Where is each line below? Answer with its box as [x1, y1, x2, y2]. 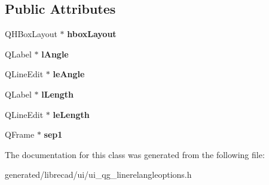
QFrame [5, 128, 35, 141]
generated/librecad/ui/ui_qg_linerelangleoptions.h [5, 168, 192, 181]
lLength [41, 87, 74, 100]
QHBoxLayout [5, 28, 57, 40]
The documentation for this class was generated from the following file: [5, 148, 265, 160]
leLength [53, 108, 90, 120]
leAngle [53, 68, 85, 80]
